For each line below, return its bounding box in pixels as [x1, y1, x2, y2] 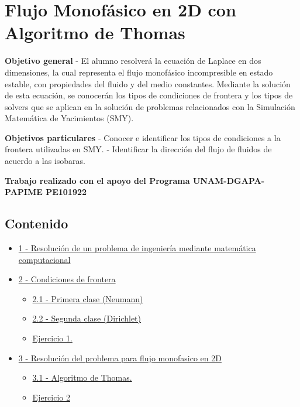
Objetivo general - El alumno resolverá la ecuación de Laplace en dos [5, 54, 261, 67]
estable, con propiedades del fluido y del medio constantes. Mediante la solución [5, 77, 291, 90]
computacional [18, 253, 71, 265]
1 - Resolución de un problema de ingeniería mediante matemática [18, 242, 256, 254]
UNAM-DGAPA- [192, 174, 265, 186]
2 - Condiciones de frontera [18, 273, 116, 285]
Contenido [5, 214, 68, 232]
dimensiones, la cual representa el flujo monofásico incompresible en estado [5, 66, 273, 78]
